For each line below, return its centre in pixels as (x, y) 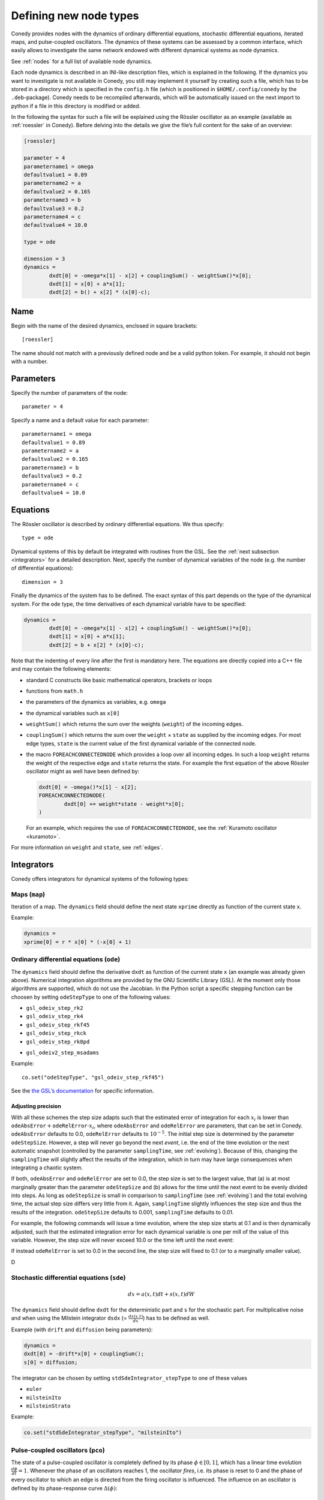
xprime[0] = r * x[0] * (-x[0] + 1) (78, 942)
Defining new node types (75, 16)
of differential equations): (42, 568)
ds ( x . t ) (136, 1316)
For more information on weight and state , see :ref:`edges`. (87, 847)
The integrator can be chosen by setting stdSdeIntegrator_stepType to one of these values (129, 1378)
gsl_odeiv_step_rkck (56, 1033)
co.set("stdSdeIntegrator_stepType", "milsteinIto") (103, 1433)
